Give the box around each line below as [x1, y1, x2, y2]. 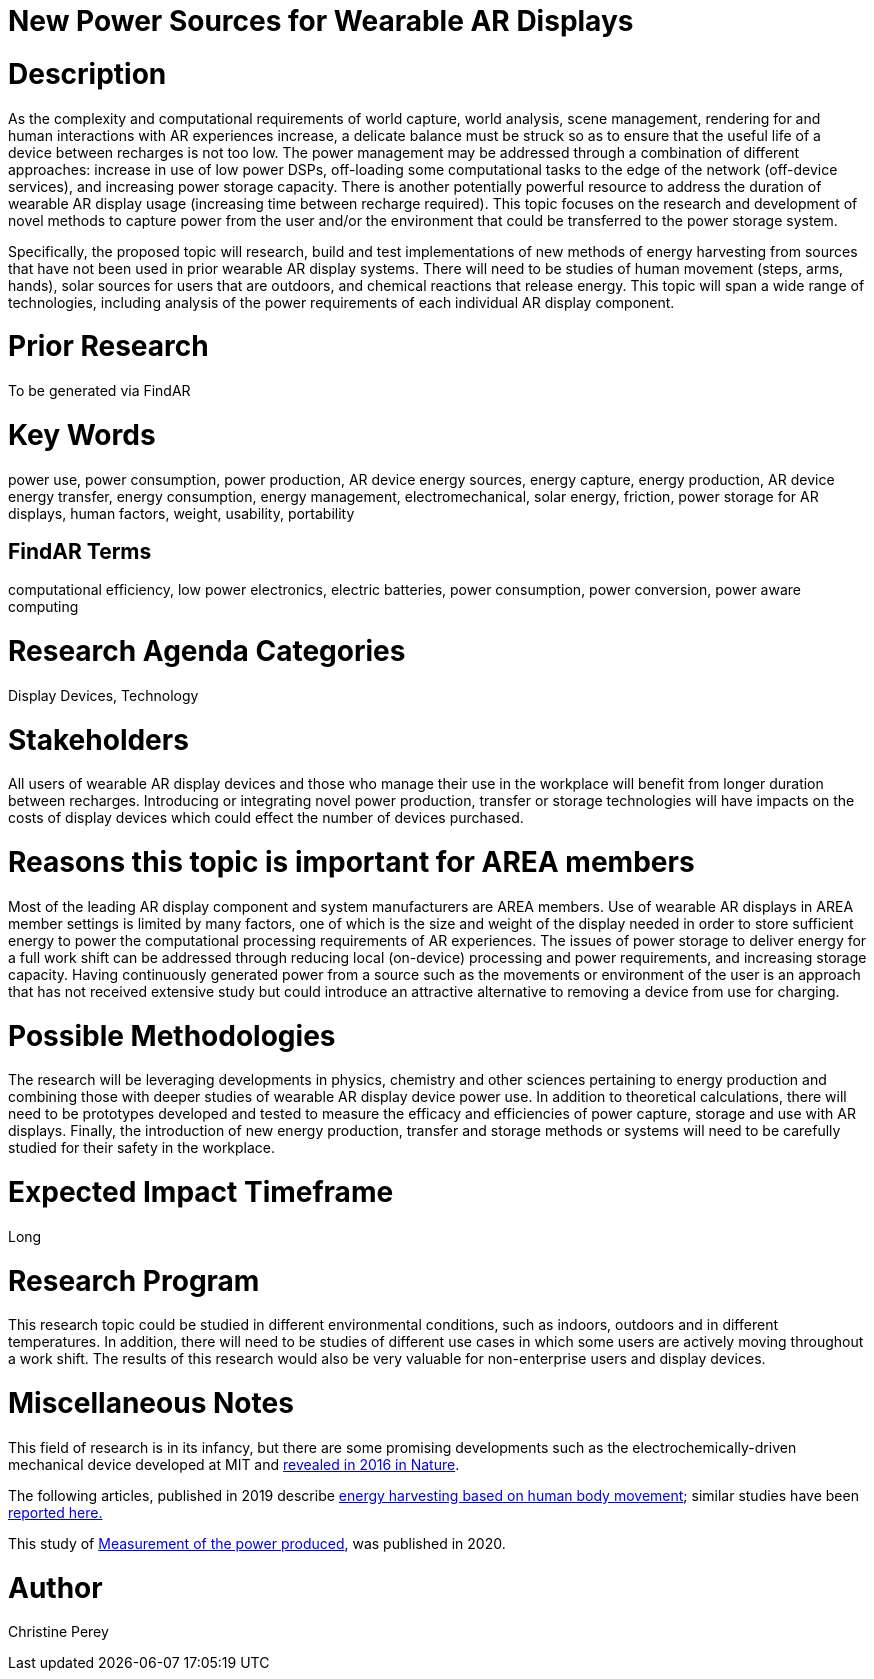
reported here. [8, 1503, 103, 1521]
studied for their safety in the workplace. [8, 1139, 276, 1157]
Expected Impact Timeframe [8, 1175, 394, 1210]
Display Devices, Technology [8, 686, 199, 704]
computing [8, 598, 79, 616]
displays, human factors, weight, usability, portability [8, 504, 355, 522]
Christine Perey [8, 1623, 109, 1641]
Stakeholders [8, 722, 189, 757]
